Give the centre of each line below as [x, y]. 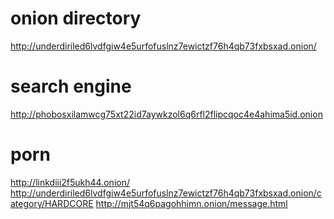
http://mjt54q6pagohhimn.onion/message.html [191, 203]
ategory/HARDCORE [52, 203]
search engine [71, 86]
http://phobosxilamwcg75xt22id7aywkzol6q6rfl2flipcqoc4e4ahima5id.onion [166, 114]
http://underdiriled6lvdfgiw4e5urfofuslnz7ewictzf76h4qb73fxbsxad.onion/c [166, 193]
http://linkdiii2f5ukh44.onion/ [70, 182]
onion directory [76, 18]
